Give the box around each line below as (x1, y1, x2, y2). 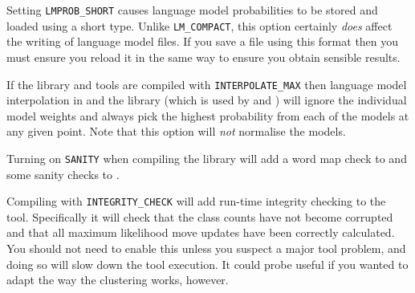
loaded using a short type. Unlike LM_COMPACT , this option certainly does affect (6, 17, 393, 34)
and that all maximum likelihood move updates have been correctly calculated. (6, 224, 395, 241)
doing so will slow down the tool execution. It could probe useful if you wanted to (6, 255, 409, 272)
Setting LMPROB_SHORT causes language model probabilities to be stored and (6, 2, 378, 18)
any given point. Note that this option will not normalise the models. (6, 123, 346, 140)
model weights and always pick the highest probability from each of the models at (6, 107, 409, 124)
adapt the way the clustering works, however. (6, 271, 229, 288)
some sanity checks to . (6, 165, 120, 182)
